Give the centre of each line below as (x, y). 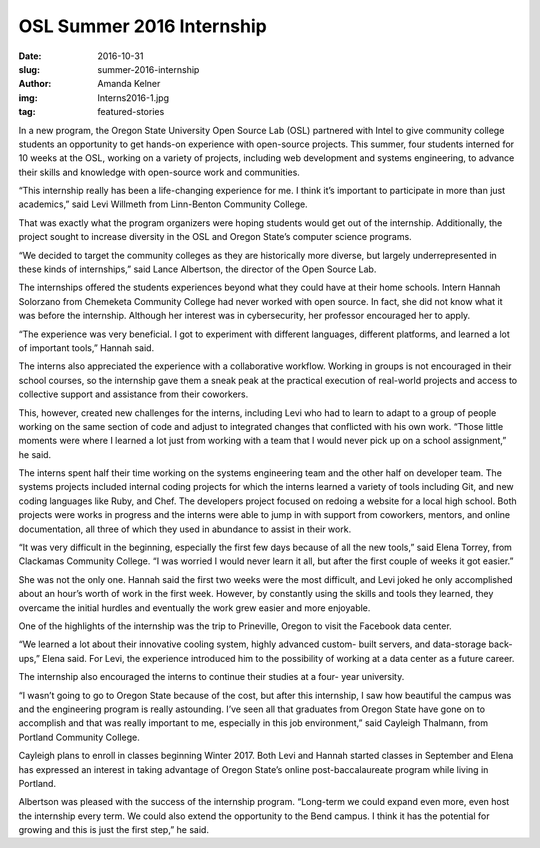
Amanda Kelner (129, 84)
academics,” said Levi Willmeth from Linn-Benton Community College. (163, 204)
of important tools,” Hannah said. (86, 347)
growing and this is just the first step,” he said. (114, 830)
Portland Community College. (79, 737)
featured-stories (131, 112)
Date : (30, 56)
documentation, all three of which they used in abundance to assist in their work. (185, 529)
